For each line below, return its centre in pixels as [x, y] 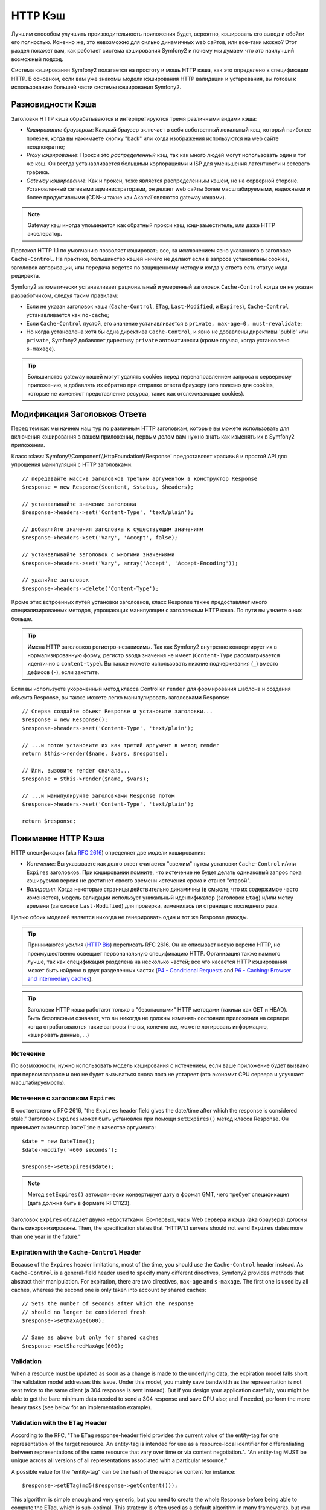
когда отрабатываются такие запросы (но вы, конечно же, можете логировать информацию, [148, 1026]
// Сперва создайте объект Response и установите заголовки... [117, 711]
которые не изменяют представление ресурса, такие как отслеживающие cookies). [136, 393]
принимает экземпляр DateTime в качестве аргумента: [84, 1127]
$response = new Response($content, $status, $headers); [108, 487]
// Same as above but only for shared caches [91, 1338]
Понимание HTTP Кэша [58, 838]
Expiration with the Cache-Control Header [76, 1252]
